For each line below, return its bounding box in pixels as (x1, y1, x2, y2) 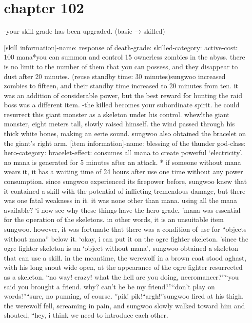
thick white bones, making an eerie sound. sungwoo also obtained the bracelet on (4, 128, 246, 139)
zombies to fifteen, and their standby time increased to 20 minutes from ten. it (4, 81, 239, 91)
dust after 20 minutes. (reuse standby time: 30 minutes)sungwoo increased (4, 71, 226, 81)
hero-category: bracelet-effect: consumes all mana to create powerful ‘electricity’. (4, 147, 243, 158)
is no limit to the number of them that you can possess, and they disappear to (4, 61, 238, 71)
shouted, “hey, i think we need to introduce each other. (4, 310, 168, 320)
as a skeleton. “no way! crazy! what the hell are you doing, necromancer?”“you (4, 271, 239, 282)
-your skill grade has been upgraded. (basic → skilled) (4, 26, 165, 36)
